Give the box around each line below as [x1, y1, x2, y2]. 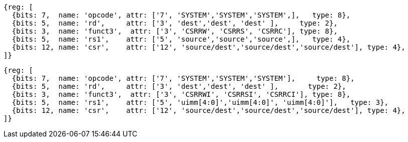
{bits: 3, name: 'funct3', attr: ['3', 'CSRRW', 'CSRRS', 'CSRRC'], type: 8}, [12, 27, 338, 35]
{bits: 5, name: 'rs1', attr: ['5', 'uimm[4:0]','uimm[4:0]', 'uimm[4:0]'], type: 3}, [12, 98, 389, 106]
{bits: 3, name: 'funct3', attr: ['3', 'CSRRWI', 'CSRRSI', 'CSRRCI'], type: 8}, [12, 90, 351, 98]
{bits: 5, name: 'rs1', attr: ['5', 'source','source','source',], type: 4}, [12, 35, 351, 43]
